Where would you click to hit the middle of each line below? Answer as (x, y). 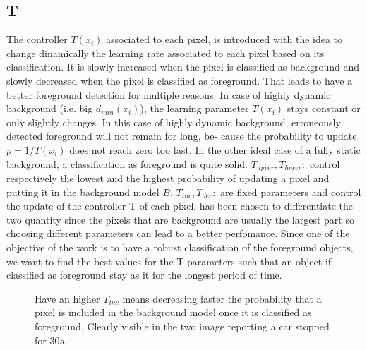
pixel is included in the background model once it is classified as (173, 312)
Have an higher (67, 298)
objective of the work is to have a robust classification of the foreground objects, (180, 247)
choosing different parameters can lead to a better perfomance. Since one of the (178, 233)
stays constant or (324, 108)
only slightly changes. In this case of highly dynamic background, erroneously (174, 122)
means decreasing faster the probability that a (222, 298)
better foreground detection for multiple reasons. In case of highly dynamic (169, 94)
